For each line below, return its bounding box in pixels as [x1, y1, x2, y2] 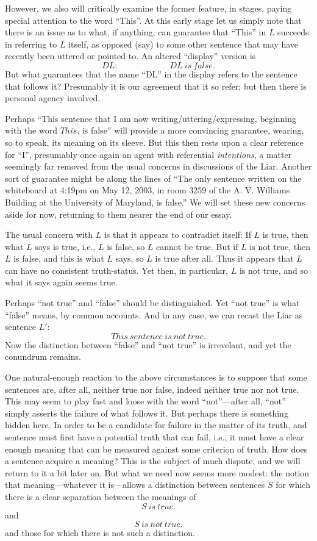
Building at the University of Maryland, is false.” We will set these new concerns [5, 195, 305, 208]
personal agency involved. [5, 91, 101, 104]
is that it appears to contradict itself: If [104, 228, 251, 241]
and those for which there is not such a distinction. [5, 526, 195, 539]
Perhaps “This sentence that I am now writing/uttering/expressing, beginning [5, 112, 296, 124]
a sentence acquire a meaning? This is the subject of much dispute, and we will [5, 454, 301, 467]
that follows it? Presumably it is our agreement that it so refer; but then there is [5, 79, 307, 92]
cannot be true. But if [156, 240, 238, 253]
